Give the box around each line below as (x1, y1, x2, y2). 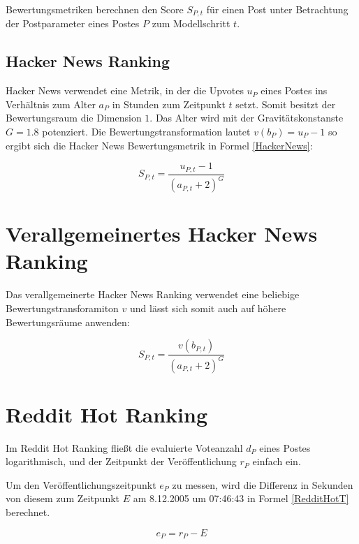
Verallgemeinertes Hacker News (6, 219, 318, 248)
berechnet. (6, 505, 50, 520)
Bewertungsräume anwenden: (6, 314, 130, 329)
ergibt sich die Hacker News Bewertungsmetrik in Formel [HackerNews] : (6, 138, 313, 152)
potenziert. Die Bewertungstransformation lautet (42, 124, 251, 139)
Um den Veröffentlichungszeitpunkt (6, 477, 156, 492)
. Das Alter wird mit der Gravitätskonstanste (149, 110, 344, 125)
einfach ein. (252, 454, 301, 469)
